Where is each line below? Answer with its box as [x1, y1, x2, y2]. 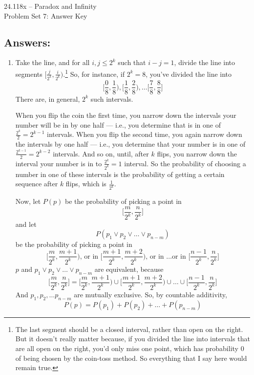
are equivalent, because [94, 264, 164, 274]
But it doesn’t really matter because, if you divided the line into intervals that [15, 333, 250, 344]
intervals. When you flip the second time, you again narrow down [47, 129, 242, 139]
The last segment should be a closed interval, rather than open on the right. [15, 324, 243, 334]
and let [15, 219, 37, 229]
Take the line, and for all [15, 57, 90, 67]
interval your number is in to [15, 158, 102, 168]
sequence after [15, 178, 58, 189]
